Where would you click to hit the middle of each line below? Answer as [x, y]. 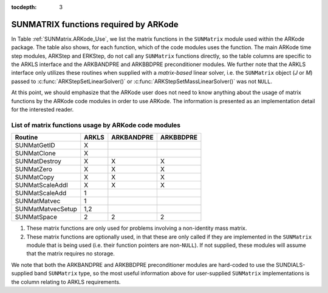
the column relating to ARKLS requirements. [66, 281]
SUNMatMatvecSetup [46, 209]
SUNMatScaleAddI [41, 185]
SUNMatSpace [36, 217]
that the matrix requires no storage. [70, 254]
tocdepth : [24, 7]
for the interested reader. [43, 110]
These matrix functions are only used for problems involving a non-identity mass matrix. [137, 228]
